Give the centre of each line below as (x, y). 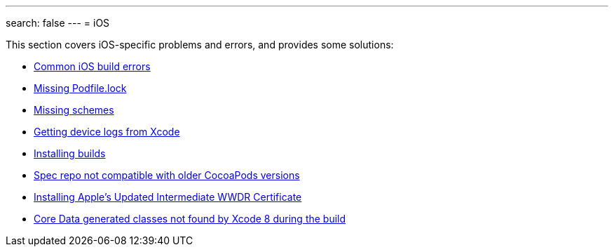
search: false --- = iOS (58, 23)
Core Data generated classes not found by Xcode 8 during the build (190, 219)
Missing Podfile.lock (80, 88)
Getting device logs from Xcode (107, 132)
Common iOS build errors (92, 66)
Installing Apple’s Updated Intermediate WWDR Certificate (168, 197)
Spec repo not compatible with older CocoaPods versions (167, 175)
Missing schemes (74, 110)
